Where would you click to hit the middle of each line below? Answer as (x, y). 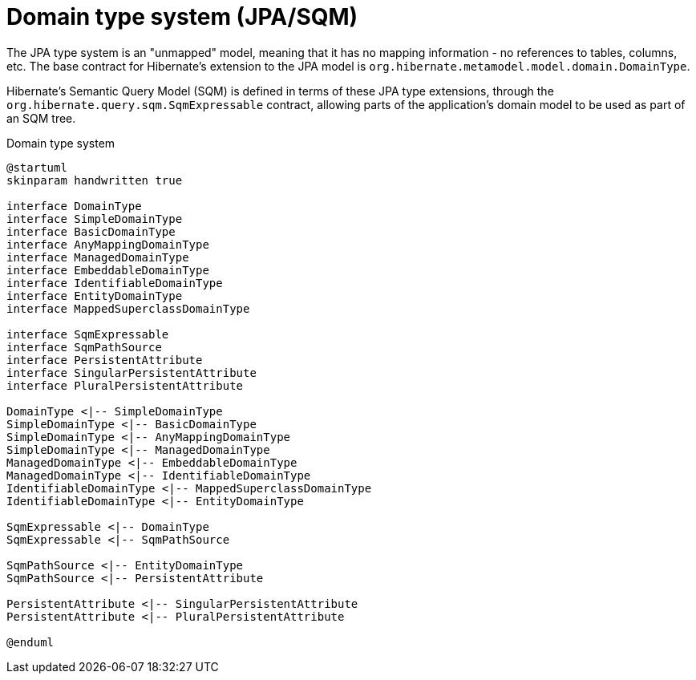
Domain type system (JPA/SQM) (182, 17)
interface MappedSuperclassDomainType (128, 308)
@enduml (30, 642)
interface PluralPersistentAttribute (125, 385)
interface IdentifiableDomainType (115, 283)
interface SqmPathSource (84, 347)
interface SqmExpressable (88, 334)
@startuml (37, 167)
